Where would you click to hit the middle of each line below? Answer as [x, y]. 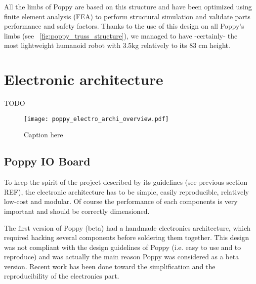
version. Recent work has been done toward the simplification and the [110, 266]
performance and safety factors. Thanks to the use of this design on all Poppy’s [124, 26]
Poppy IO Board [47, 161]
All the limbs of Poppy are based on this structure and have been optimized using [128, 6]
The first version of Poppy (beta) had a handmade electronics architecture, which [127, 227]
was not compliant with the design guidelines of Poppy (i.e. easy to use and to [123, 247]
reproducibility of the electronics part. [62, 276]
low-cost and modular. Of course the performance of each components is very [121, 201]
